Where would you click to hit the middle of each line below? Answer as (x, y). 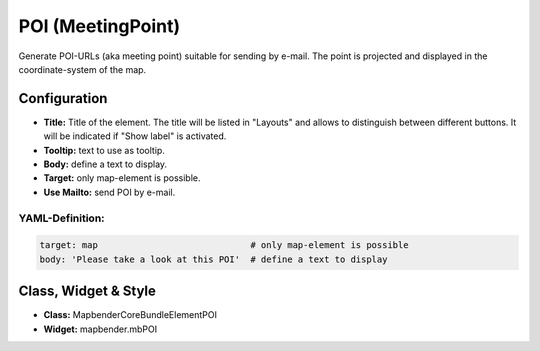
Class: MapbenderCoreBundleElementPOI (130, 315)
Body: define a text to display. (105, 164)
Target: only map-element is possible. (122, 178)
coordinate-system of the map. (82, 69)
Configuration (63, 98)
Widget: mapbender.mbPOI (100, 329)
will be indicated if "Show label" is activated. (135, 136)
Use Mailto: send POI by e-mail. (109, 192)
